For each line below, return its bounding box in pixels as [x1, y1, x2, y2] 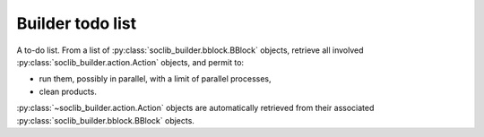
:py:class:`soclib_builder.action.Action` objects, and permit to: [16, 56, 245, 67]
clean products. [39, 86, 98, 97]
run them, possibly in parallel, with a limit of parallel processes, [39, 73, 272, 84]
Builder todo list [16, 13, 137, 33]
